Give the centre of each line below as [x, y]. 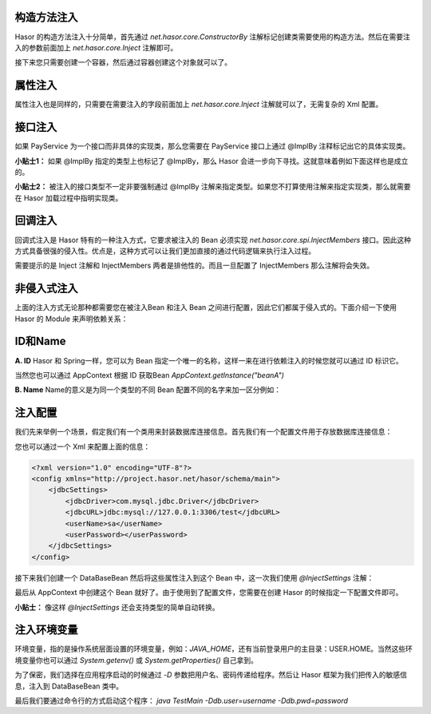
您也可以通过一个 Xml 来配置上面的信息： [83, 446]
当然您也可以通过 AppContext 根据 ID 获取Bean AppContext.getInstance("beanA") [150, 375]
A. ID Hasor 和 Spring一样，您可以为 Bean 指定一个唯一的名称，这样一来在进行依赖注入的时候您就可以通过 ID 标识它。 [209, 360]
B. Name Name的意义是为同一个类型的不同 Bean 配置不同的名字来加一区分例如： [148, 390]
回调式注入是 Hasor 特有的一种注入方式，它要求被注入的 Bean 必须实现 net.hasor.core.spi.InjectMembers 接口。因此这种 [213, 240]
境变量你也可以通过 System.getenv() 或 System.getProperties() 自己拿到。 [136, 660]
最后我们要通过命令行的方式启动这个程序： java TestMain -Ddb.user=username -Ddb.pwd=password [182, 700]
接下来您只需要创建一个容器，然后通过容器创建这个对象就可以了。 [123, 62]
